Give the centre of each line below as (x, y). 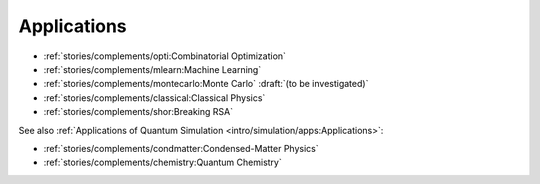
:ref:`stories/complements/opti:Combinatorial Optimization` (165, 56)
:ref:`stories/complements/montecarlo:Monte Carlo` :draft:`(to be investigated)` (206, 84)
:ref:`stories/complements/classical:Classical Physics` (154, 97)
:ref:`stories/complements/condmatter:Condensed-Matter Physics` (181, 148)
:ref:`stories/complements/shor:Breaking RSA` (138, 112)
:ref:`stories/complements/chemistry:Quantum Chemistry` (162, 162)
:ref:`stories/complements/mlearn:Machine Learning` (152, 69)
